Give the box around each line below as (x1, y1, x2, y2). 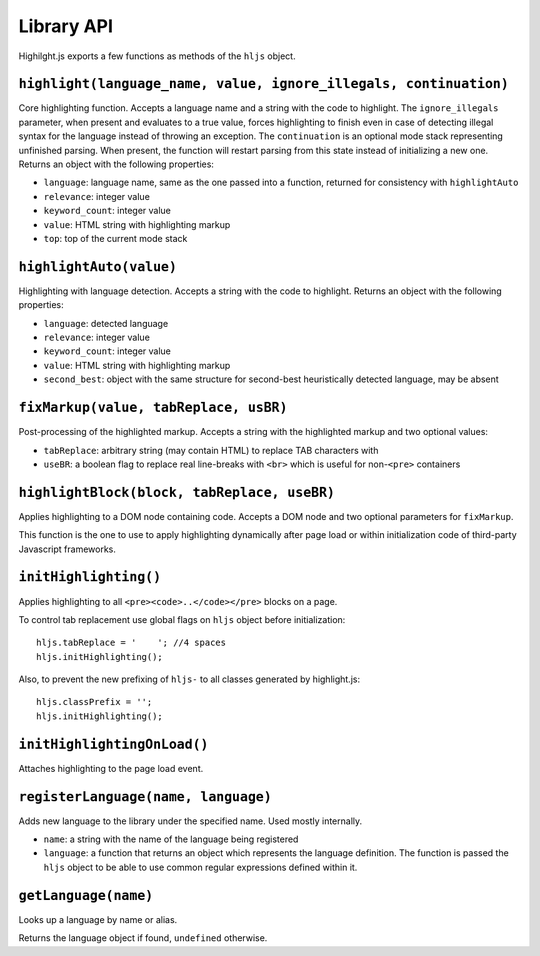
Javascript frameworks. (18, 543, 117, 555)
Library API (18, 15, 114, 37)
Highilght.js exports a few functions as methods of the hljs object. (18, 50, 296, 62)
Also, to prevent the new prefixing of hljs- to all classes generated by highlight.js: (18, 673, 360, 685)
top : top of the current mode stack (43, 232, 188, 244)
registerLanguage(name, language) (18, 788, 272, 805)
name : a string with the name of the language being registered (43, 833, 299, 845)
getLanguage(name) (18, 887, 154, 904)
